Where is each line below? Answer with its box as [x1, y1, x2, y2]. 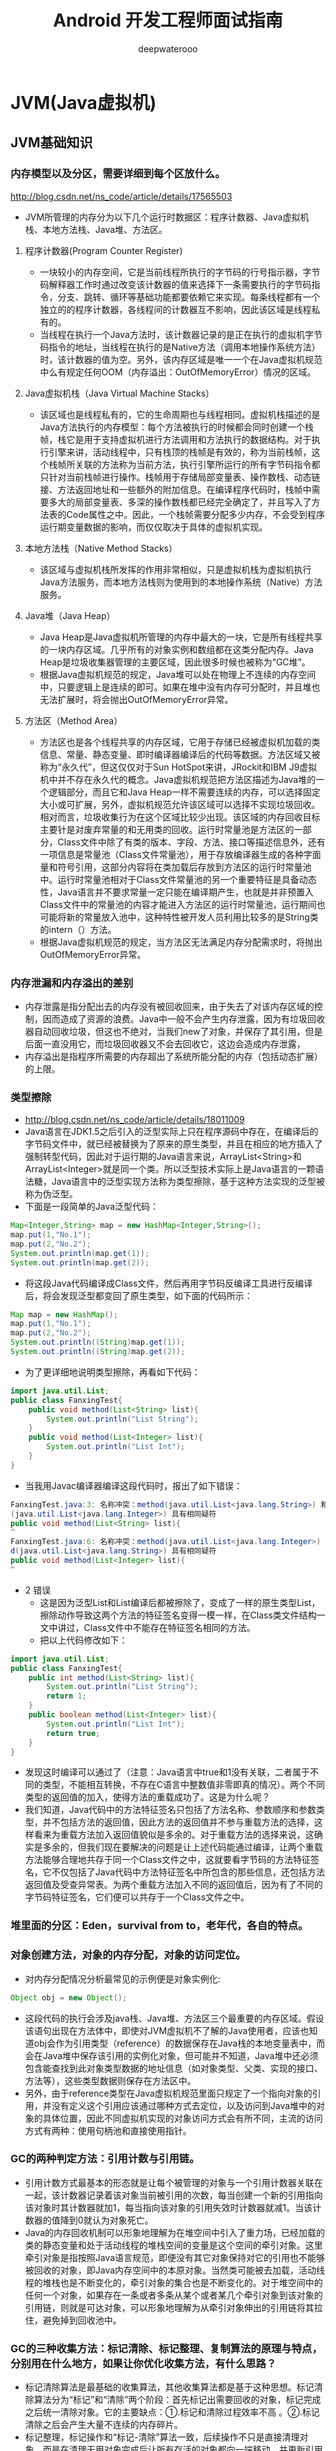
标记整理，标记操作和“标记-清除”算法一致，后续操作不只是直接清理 [24, 2431, 300, 2443]
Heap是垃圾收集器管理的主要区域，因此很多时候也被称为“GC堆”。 [39, 656, 311, 668]
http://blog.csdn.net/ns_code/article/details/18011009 [24, 1114, 245, 1126]
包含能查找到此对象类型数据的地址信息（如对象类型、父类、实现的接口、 [24, 2062, 323, 2074]
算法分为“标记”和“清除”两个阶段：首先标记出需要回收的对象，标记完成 [33, 2394, 322, 2406]
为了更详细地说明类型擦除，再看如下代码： [24, 1366, 201, 1378]
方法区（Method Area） [24, 714, 123, 726]
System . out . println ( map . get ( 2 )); [10, 1257, 150, 1268]
